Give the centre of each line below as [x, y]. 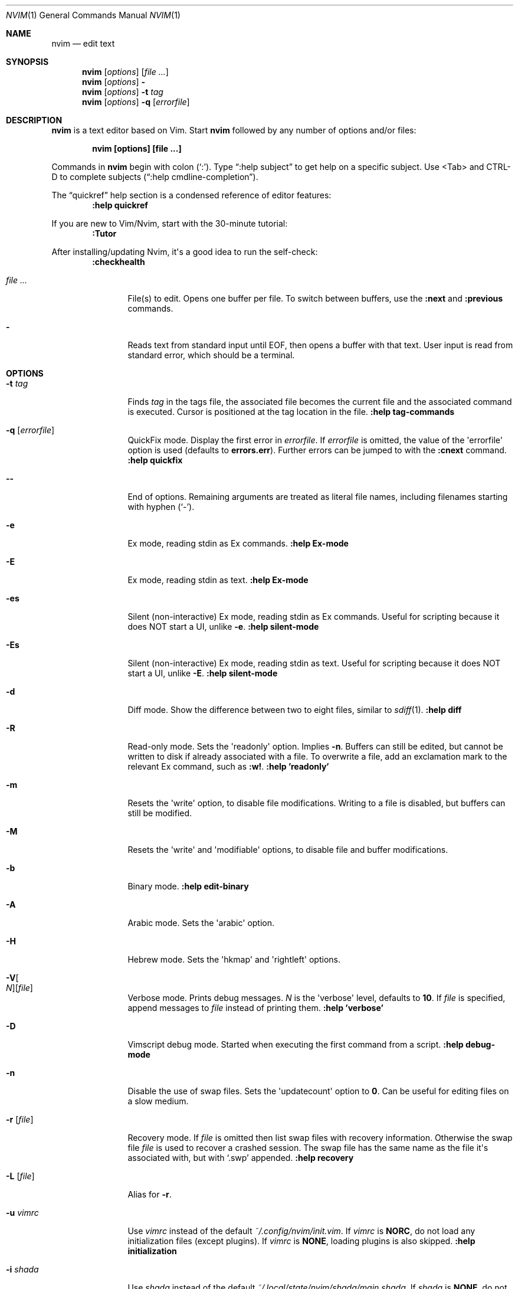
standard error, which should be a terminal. [211, 355]
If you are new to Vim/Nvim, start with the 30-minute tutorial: [170, 223]
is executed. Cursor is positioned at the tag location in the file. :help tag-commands [291, 412]
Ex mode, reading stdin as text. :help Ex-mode [218, 580]
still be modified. [160, 813]
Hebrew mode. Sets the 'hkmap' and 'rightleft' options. [234, 959]
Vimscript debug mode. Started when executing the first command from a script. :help [296, 1044]
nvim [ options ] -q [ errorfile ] [136, 102]
